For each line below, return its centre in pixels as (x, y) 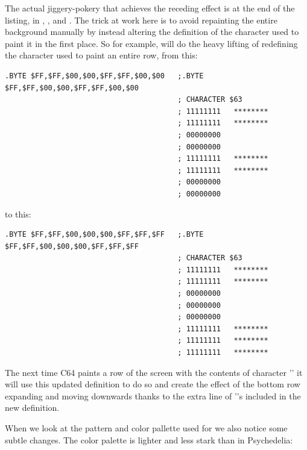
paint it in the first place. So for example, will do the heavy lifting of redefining (151, 43)
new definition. (32, 408)
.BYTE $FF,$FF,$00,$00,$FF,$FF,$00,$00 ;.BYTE (104, 76)
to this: (18, 214)
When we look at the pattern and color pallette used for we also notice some (146, 428)
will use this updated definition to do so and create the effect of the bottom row (153, 384)
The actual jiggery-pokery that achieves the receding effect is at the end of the (150, 8)
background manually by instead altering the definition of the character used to (152, 32)
